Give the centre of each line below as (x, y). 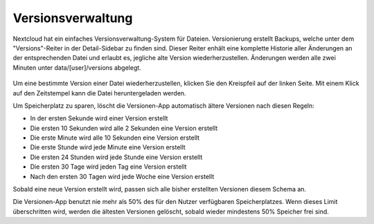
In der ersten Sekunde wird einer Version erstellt (99, 118)
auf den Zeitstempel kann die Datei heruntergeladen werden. (99, 93)
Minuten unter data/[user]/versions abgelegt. (77, 67)
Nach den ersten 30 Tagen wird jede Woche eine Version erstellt (122, 176)
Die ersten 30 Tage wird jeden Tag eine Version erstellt (108, 167)
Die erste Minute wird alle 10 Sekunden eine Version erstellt (115, 138)
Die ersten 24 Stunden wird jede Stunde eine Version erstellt (116, 157)
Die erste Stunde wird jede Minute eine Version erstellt (108, 147)
